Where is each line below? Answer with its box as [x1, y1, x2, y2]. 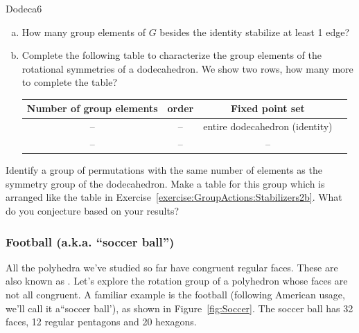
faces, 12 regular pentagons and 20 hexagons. [6, 314, 197, 329]
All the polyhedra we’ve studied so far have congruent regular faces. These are [6, 260, 338, 274]
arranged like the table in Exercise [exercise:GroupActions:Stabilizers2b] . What [6, 190, 342, 204]
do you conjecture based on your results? [6, 204, 179, 218]
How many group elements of [21, 24, 146, 39]
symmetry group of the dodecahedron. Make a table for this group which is [6, 176, 325, 190]
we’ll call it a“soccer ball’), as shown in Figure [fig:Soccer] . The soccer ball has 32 [6, 300, 353, 315]
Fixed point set [230, 101, 305, 116]
